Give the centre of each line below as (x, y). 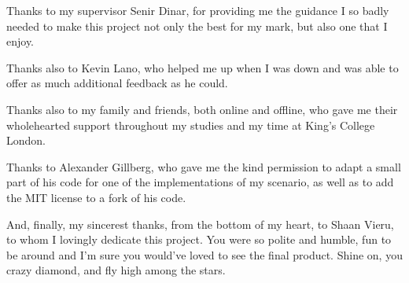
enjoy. (20, 41)
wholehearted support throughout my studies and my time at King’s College (191, 125)
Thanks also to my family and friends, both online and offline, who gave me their (202, 109)
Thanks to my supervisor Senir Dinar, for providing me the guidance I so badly (198, 10)
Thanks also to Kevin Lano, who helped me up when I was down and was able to (203, 67)
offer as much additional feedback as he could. (117, 83)
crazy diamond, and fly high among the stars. (116, 270)
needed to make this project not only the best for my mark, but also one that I (197, 26)
